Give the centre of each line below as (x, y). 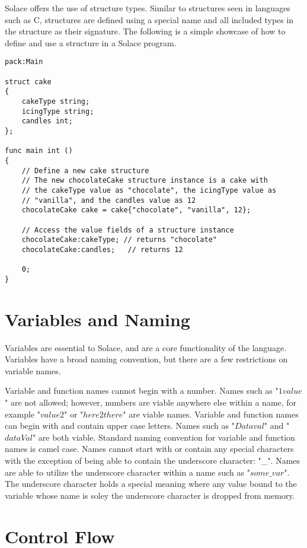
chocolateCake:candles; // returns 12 (102, 249)
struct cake (28, 82)
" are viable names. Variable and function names (211, 414)
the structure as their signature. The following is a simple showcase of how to (145, 31)
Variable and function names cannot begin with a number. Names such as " (142, 391)
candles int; (47, 121)
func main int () (39, 151)
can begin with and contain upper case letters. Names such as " (120, 426)
